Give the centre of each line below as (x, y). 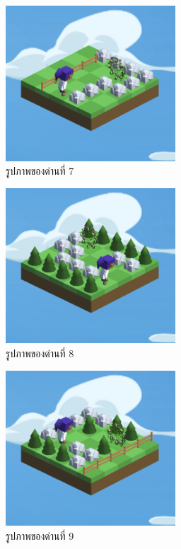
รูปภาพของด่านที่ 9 (40, 535)
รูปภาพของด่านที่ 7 (40, 171)
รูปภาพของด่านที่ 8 (40, 353)
